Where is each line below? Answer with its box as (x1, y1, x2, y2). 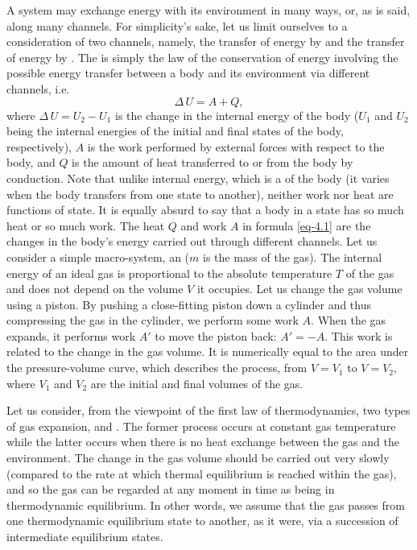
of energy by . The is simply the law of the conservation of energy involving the (6, 48, 398, 65)
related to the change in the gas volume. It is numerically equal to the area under (6, 343, 409, 360)
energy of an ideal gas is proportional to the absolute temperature (6, 264, 332, 281)
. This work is (324, 327, 393, 344)
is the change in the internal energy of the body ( (114, 106, 359, 123)
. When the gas (311, 312, 386, 329)
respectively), (6, 138, 72, 155)
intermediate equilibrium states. (6, 528, 163, 544)
